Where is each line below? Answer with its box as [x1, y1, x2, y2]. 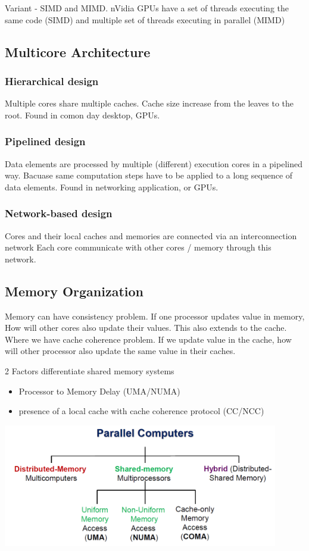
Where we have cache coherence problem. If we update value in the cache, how [5, 333, 292, 345]
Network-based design [5, 206, 113, 221]
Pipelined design [5, 134, 86, 149]
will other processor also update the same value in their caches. [5, 345, 236, 357]
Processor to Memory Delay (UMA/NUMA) [18, 384, 180, 397]
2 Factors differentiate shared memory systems [5, 364, 174, 377]
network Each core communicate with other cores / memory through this [5, 241, 271, 253]
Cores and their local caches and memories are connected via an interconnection [5, 229, 297, 242]
